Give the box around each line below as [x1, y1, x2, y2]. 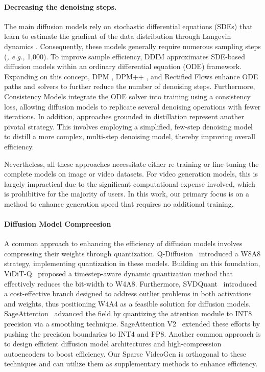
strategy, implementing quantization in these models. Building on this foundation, [4, 258, 260, 269]
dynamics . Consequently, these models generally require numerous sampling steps [4, 40, 261, 51]
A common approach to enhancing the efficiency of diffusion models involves [4, 238, 243, 249]
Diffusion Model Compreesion [4, 218, 111, 229]
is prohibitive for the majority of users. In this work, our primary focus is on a [4, 188, 249, 199]
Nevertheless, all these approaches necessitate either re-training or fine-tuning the [4, 158, 259, 169]
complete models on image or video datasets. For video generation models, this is [4, 168, 258, 179]
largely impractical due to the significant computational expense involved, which [4, 178, 255, 189]
